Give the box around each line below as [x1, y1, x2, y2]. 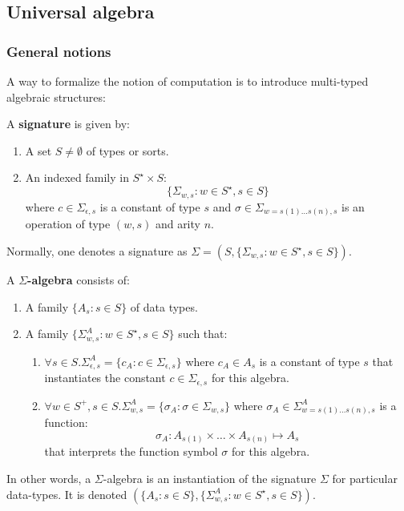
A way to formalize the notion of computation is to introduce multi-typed [6, 73, 369, 89]
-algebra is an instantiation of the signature [103, 470, 317, 487]
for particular [332, 470, 398, 487]
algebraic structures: [6, 88, 106, 105]
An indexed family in [25, 169, 129, 186]
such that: [178, 325, 228, 342]
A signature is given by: [6, 115, 131, 132]
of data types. [130, 298, 198, 315]
